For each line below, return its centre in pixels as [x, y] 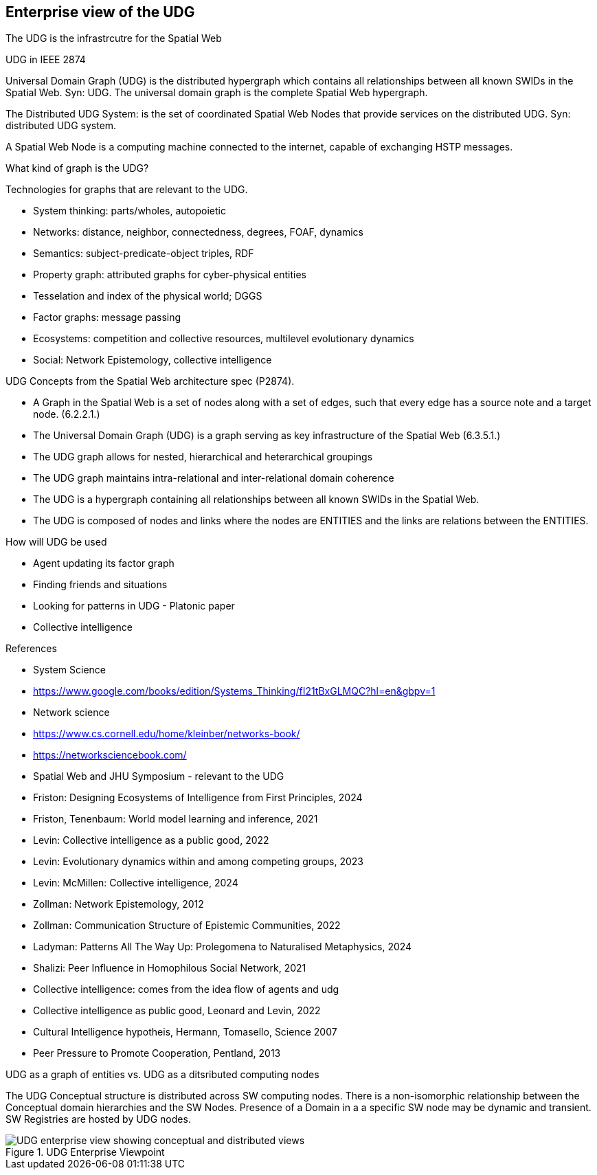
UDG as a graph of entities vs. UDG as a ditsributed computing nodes [162, 1075]
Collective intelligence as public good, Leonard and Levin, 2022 [177, 1011]
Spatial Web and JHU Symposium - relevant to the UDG [159, 776]
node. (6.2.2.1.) [67, 414]
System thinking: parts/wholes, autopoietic [129, 211]
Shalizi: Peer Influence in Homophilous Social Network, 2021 [170, 968]
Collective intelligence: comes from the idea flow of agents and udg [186, 989]
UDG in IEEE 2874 [46, 60]
